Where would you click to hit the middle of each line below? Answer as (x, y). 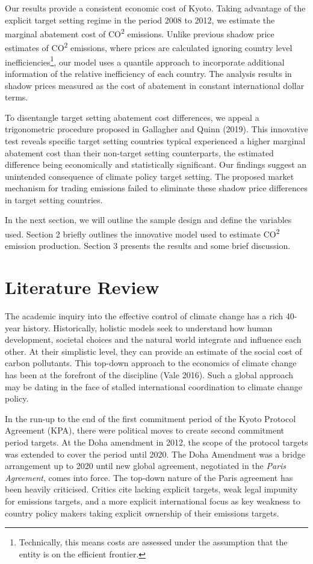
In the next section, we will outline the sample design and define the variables (148, 220)
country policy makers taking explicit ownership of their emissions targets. (142, 513)
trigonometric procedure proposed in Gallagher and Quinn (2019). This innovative (156, 129)
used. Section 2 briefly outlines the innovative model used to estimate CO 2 (142, 233)
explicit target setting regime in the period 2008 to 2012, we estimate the (140, 20)
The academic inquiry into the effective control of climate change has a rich (144, 316)
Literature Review (82, 287)
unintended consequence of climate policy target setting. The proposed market (150, 176)
